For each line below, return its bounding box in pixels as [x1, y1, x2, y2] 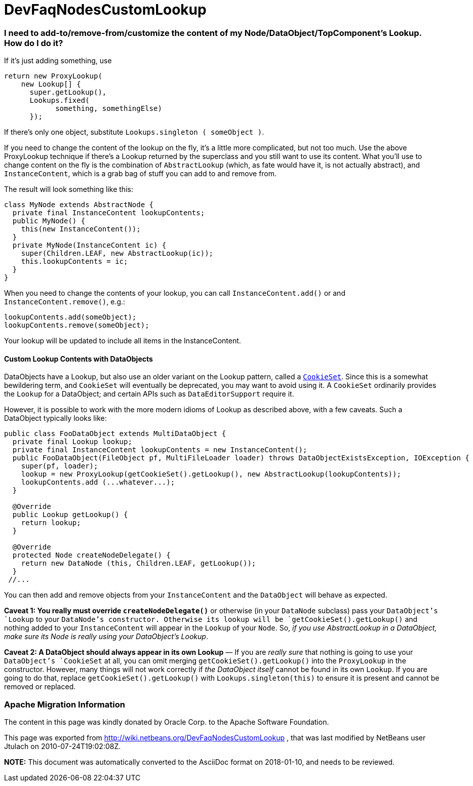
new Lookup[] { [21, 80, 81, 89]
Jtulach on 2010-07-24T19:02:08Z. [4, 742, 121, 751]
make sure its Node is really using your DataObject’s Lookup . [4, 632, 208, 641]
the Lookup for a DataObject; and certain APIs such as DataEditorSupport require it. [4, 389, 294, 399]
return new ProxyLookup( [4, 72, 102, 81]
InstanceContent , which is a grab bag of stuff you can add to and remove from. [4, 169, 277, 178]
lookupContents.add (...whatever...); [21, 478, 175, 487]
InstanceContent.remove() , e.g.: [4, 297, 126, 306]
